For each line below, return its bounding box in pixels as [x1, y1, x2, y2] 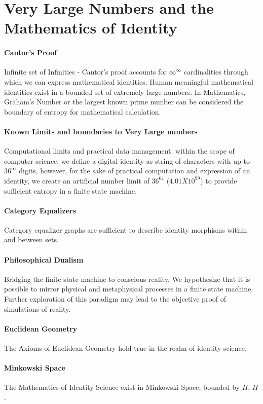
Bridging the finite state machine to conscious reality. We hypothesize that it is [4, 273, 250, 284]
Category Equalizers [4, 205, 77, 215]
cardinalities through [183, 66, 248, 77]
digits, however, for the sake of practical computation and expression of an [19, 165, 250, 176]
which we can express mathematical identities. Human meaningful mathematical [4, 76, 253, 87]
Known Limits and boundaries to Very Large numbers [4, 126, 198, 136]
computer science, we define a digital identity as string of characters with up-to [4, 155, 250, 166]
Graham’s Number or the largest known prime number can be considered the [4, 96, 244, 107]
